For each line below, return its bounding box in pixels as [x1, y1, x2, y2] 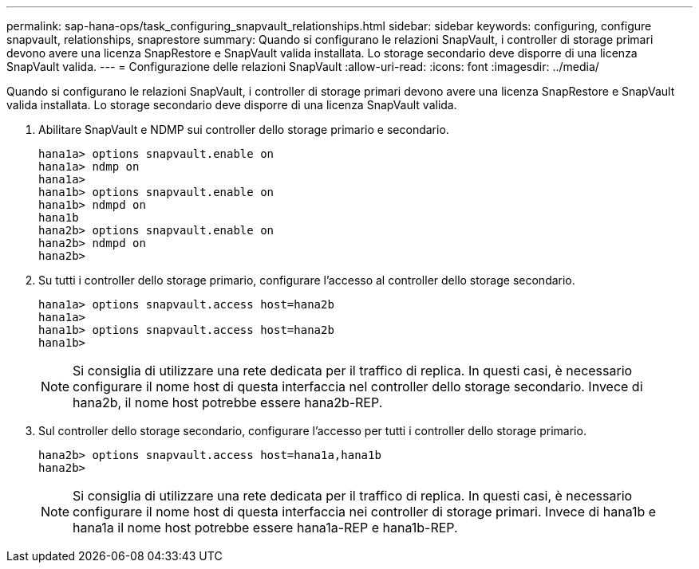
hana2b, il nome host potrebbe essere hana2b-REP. [73, 394, 383, 410]
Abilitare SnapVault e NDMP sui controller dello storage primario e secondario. [38, 123, 449, 136]
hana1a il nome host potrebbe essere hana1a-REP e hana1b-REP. [73, 520, 458, 536]
